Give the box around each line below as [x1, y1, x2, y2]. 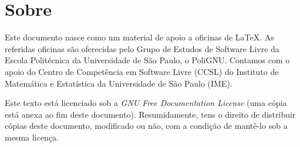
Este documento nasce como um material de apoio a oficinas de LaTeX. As [5, 31, 274, 43]
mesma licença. [5, 131, 59, 143]
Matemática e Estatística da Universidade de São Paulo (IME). [5, 77, 232, 89]
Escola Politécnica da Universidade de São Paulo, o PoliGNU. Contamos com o [5, 54, 290, 66]
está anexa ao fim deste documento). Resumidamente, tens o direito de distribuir [5, 108, 296, 120]
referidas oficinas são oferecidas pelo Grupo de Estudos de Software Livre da [5, 42, 279, 54]
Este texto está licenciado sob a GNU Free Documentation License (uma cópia [5, 97, 287, 109]
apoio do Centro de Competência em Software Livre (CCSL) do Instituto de [5, 65, 279, 77]
